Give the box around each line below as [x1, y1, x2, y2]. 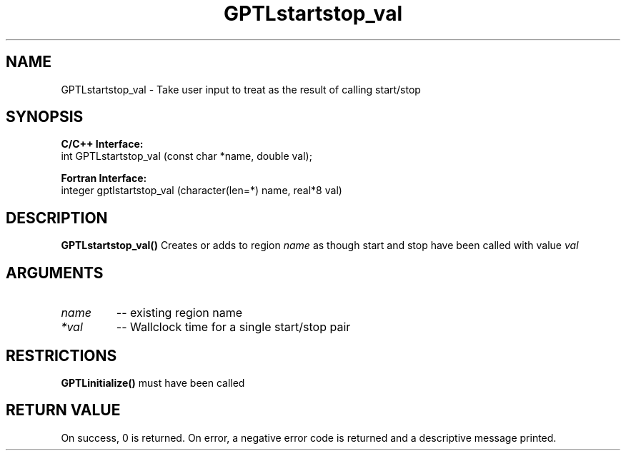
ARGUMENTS [6, 263, 104, 282]
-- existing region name [116, 305, 242, 320]
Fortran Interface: [61, 172, 147, 185]
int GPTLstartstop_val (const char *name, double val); [61, 150, 312, 163]
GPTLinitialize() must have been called [61, 376, 245, 389]
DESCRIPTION [6, 208, 108, 227]
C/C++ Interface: [61, 138, 144, 151]
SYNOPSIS [6, 108, 84, 126]
